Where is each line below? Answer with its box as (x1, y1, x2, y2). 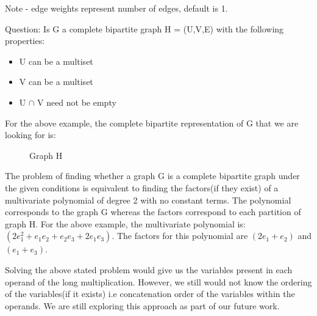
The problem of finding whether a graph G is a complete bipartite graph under (5, 169, 300, 182)
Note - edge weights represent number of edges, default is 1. (5, 2, 228, 14)
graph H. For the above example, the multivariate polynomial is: (5, 217, 246, 230)
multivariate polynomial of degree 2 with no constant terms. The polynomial (5, 193, 291, 206)
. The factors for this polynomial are (112, 229, 248, 242)
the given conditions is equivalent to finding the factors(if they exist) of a (5, 181, 279, 194)
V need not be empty (37, 95, 116, 108)
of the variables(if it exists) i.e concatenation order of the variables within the (5, 287, 295, 300)
